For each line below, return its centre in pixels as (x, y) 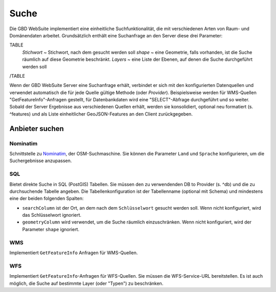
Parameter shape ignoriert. (51, 229)
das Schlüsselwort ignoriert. (52, 215)
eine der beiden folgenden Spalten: (47, 198)
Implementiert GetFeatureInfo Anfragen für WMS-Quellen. (74, 253)
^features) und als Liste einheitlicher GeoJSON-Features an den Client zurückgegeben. (101, 114)
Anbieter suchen (37, 129)
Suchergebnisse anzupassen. (41, 161)
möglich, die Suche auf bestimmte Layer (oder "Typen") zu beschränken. (86, 283)
